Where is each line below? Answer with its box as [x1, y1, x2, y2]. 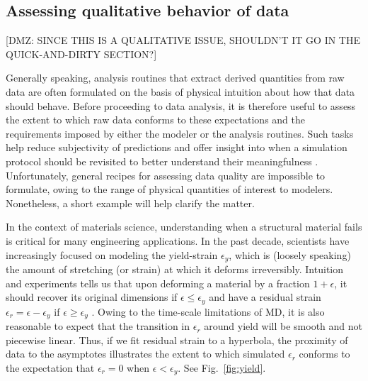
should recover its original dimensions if [6, 289, 178, 304]
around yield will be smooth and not [204, 319, 363, 333]
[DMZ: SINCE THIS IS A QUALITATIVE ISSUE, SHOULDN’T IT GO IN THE [6, 33, 361, 48]
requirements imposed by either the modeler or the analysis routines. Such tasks [6, 126, 354, 140]
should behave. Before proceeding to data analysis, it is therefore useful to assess [6, 98, 356, 113]
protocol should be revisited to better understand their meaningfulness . [6, 153, 318, 168]
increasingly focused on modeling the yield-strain [6, 247, 218, 262]
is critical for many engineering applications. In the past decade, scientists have [6, 233, 350, 248]
